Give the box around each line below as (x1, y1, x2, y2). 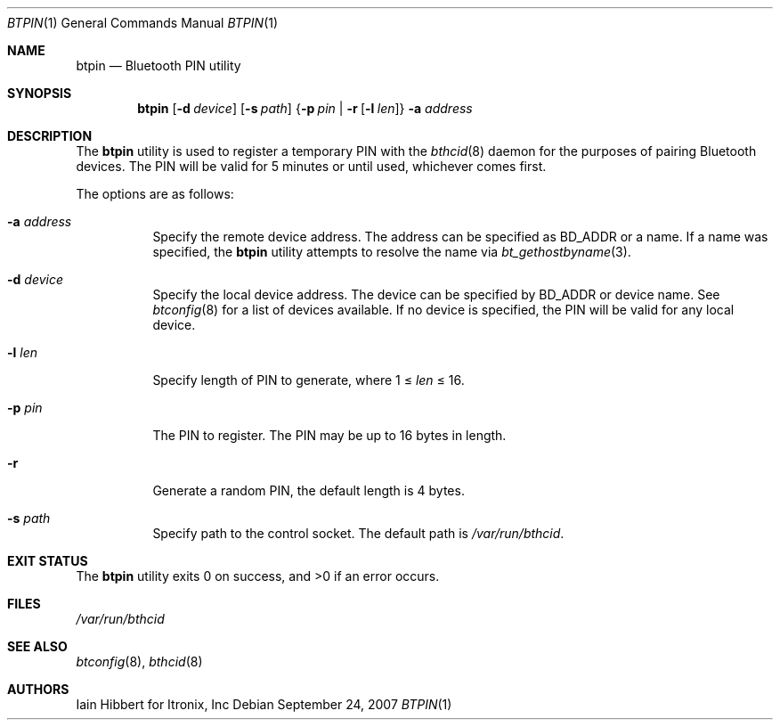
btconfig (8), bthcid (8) (76, 654, 203, 669)
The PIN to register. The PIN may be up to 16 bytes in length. (152, 428, 507, 443)
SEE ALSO (7, 639, 68, 654)
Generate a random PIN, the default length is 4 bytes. (152, 483, 465, 498)
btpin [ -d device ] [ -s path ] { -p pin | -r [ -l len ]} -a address (137, 101, 473, 116)
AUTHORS (7, 682, 69, 697)
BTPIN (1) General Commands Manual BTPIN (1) (7, 15, 279, 30)
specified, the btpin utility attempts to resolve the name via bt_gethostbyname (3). (152, 244, 631, 259)
